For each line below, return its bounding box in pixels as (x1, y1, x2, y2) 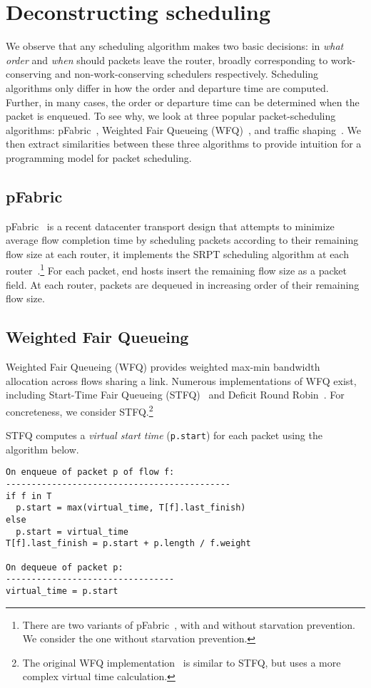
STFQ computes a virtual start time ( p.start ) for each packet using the (6, 428, 322, 443)
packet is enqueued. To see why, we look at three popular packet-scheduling (6, 108, 336, 123)
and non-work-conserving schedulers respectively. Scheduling (54, 66, 319, 81)
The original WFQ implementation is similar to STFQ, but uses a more (22, 654, 341, 669)
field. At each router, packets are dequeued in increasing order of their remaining (6, 277, 360, 292)
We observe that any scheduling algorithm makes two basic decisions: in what (6, 38, 344, 53)
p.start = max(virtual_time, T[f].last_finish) (16, 503, 246, 513)
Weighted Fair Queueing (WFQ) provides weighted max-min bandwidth (6, 359, 320, 374)
